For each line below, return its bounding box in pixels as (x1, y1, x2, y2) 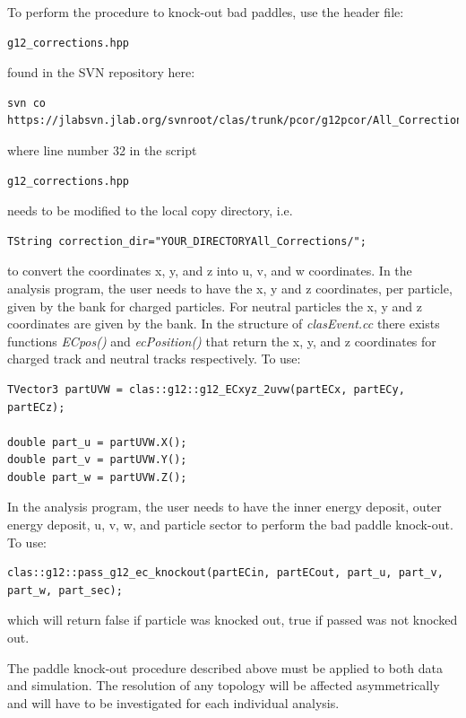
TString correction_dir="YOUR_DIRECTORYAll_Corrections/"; (7, 234, 367, 248)
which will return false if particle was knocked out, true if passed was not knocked (7, 610, 458, 629)
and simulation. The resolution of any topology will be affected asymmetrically (7, 676, 440, 695)
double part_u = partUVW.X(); (7, 435, 187, 449)
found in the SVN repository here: (7, 63, 195, 82)
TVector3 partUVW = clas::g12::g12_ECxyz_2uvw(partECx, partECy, (7, 382, 405, 396)
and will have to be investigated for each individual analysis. (7, 693, 340, 712)
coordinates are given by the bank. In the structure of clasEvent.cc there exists (7, 314, 440, 333)
